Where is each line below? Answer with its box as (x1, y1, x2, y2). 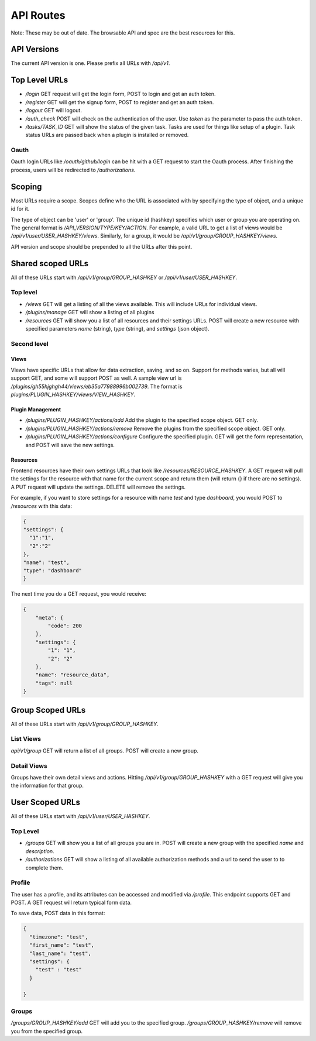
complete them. (25, 864, 64, 871)
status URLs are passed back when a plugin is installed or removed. (25, 132, 189, 139)
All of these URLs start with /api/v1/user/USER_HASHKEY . (11, 813, 150, 820)
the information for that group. (11, 782, 84, 789)
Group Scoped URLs (11, 705, 86, 715)
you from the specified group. (11, 1028, 83, 1035)
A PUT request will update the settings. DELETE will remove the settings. (11, 483, 186, 490)
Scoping (11, 181, 42, 191)
